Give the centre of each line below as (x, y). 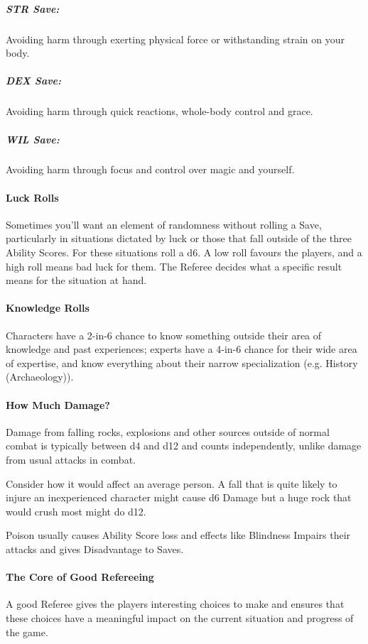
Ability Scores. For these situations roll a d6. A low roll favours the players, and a (184, 252)
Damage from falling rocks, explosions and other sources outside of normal (168, 431)
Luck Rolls (32, 197)
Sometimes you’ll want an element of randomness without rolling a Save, (164, 224)
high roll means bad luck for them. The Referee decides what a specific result (174, 266)
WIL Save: (33, 139)
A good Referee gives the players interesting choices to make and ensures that (175, 604)
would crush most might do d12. (76, 511)
